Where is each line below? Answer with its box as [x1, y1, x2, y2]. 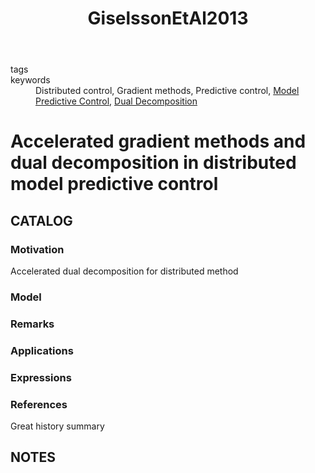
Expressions [10, 370, 72, 384]
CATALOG [10, 212, 73, 229]
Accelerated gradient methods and [10, 130, 307, 153]
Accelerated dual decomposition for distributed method [10, 265, 239, 277]
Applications [10, 343, 74, 357]
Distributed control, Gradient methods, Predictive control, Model [35, 85, 300, 97]
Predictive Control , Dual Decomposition [35, 95, 198, 107]
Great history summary [10, 420, 105, 432]
